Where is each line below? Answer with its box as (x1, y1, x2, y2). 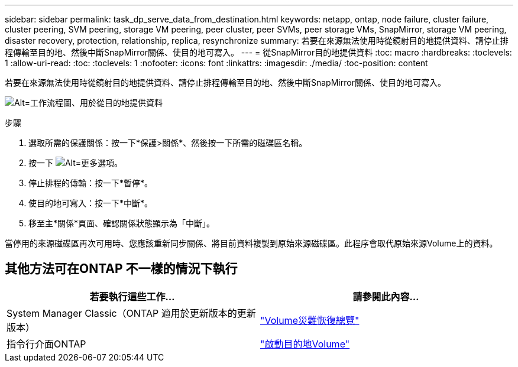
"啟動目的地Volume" (260, 337, 350, 350)
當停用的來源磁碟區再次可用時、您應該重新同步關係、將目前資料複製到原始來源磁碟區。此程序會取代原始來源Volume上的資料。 (5, 238, 498, 248)
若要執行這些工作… (89, 290, 175, 303)
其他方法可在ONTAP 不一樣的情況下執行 (5, 261, 238, 277)
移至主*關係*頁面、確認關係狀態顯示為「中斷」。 (28, 218, 215, 228)
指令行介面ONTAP (7, 337, 86, 350)
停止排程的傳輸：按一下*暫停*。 (28, 178, 153, 188)
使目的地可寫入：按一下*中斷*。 (28, 198, 153, 208)
